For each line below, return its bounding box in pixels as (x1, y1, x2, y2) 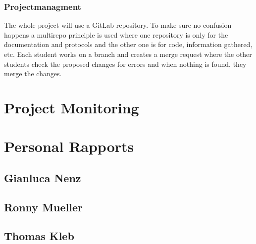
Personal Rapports (4, 136, 134, 156)
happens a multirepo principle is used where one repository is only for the (4, 29, 228, 40)
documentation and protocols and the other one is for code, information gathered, (4, 39, 253, 49)
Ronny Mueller (4, 199, 83, 214)
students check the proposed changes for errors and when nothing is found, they (4, 58, 247, 69)
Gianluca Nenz (4, 170, 81, 185)
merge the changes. (4, 68, 62, 79)
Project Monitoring (4, 97, 139, 117)
